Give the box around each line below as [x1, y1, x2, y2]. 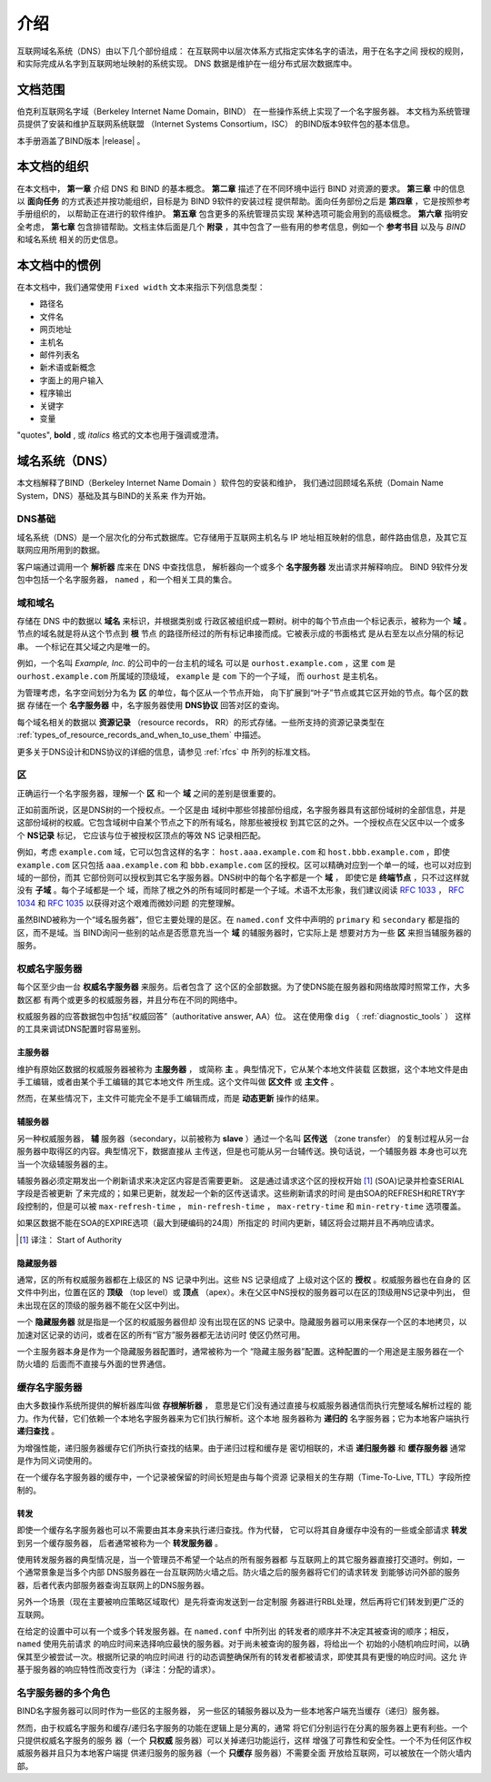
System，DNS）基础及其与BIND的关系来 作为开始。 [16, 490, 211, 501]
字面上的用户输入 [39, 374, 104, 386]
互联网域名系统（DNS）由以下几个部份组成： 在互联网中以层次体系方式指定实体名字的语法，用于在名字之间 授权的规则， [16, 46, 468, 56]
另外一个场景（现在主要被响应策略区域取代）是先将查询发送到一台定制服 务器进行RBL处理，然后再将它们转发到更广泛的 [16, 1596, 465, 1607]
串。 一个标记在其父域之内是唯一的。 [16, 641, 155, 652]
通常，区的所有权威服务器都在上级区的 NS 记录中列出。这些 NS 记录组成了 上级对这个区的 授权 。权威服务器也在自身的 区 [16, 1274, 472, 1285]
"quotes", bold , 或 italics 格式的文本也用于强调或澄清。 [16, 430, 225, 440]
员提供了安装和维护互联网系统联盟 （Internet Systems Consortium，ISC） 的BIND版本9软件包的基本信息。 [16, 118, 416, 129]
